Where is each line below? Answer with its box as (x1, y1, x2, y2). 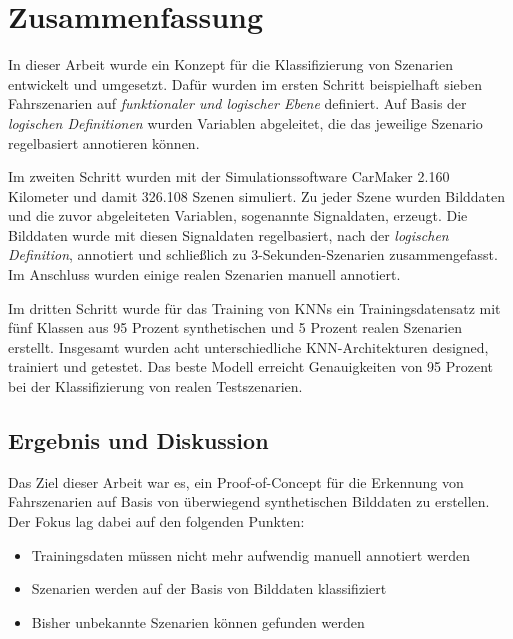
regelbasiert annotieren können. (8, 132, 200, 153)
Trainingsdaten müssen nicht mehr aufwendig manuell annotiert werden (31, 544, 471, 565)
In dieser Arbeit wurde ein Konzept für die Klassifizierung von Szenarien (8, 54, 453, 75)
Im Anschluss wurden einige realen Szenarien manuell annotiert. (8, 264, 401, 285)
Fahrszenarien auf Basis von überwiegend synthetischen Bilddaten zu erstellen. (8, 491, 490, 512)
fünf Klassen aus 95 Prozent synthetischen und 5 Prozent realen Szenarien (8, 317, 462, 338)
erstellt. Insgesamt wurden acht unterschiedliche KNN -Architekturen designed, (8, 336, 489, 357)
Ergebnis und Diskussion (8, 425, 269, 456)
